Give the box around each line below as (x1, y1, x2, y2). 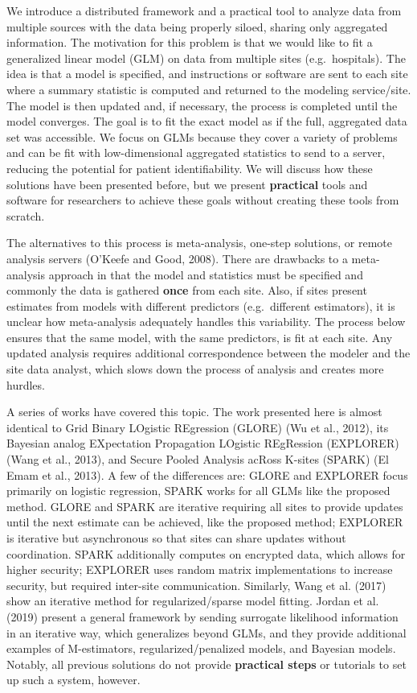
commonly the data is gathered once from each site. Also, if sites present (6, 282, 367, 299)
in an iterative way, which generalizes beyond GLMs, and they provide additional (6, 624, 407, 641)
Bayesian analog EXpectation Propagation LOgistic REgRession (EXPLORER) (6, 435, 399, 452)
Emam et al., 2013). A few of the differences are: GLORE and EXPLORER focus (6, 466, 408, 483)
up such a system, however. (6, 671, 141, 688)
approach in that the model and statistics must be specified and (48, 266, 363, 283)
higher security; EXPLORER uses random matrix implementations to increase (6, 561, 393, 578)
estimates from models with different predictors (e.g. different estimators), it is (6, 297, 395, 314)
